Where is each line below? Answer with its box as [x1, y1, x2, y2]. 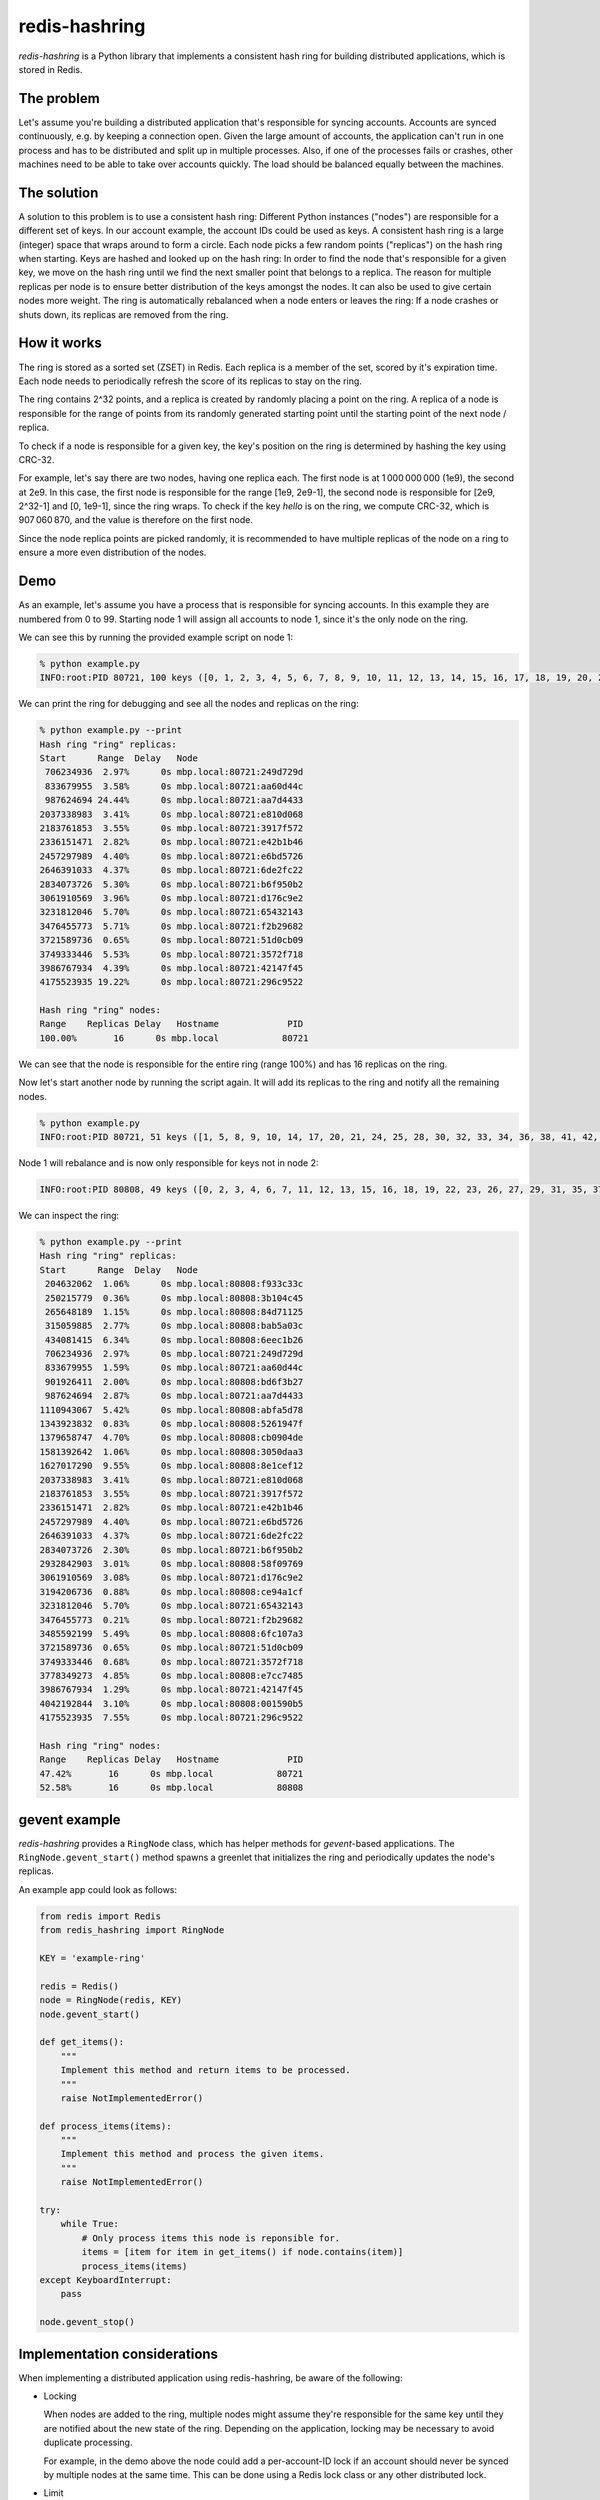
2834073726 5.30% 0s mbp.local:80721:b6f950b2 [39, 878, 304, 890]
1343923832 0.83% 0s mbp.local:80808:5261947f [39, 1418, 304, 1430]
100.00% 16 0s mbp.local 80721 [39, 1032, 309, 1044]
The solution [18, 184, 99, 201]
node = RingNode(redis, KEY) [39, 1995, 183, 2006]
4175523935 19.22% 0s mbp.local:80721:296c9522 [39, 976, 304, 988]
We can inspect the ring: [18, 1209, 120, 1221]
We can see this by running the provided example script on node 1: [18, 631, 294, 643]
